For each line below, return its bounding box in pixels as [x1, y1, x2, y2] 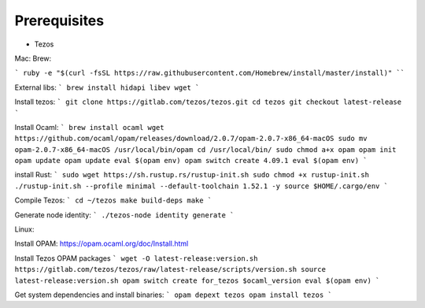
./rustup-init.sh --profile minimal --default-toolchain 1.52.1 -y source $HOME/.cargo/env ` [14, 181, 389, 191]
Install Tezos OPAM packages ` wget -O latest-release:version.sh [14, 253, 258, 263]
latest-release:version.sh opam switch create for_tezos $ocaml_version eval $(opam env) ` [14, 276, 380, 285]
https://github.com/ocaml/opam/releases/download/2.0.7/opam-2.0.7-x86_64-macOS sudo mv [14, 134, 368, 143]
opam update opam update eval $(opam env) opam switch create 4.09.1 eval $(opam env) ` [14, 156, 368, 165]
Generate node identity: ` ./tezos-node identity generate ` [14, 210, 235, 220]
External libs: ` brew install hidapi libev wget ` [14, 83, 200, 92]
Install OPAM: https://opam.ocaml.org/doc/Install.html [14, 239, 189, 248]
